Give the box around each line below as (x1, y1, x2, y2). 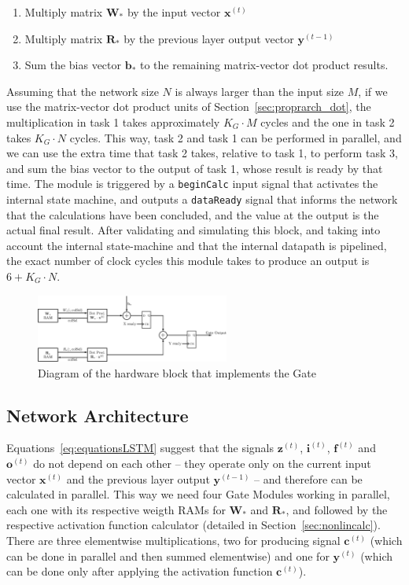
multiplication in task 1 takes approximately (6, 113, 220, 130)
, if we (358, 83, 388, 99)
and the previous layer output (66, 470, 210, 487)
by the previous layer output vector (123, 30, 294, 46)
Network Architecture (6, 403, 189, 427)
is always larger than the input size (175, 83, 345, 99)
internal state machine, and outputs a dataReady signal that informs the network (6, 191, 398, 207)
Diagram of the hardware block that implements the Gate (38, 364, 316, 381)
